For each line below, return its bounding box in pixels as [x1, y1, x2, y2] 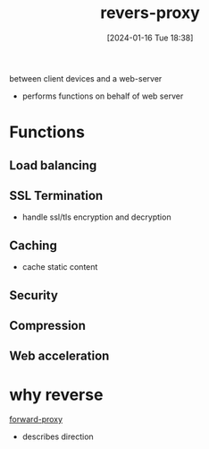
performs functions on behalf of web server [21, 91, 184, 101]
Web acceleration [9, 349, 110, 364]
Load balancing [9, 158, 97, 173]
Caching [9, 237, 58, 253]
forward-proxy [9, 414, 63, 425]
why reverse [9, 384, 104, 405]
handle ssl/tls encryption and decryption [21, 212, 171, 222]
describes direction [21, 431, 94, 442]
